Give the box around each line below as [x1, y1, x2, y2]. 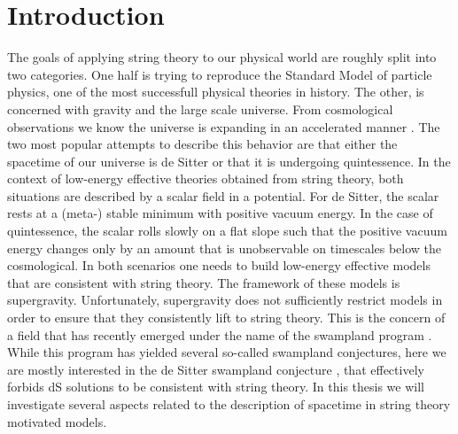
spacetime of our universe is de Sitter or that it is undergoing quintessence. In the [7, 151, 451, 170]
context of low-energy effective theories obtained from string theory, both [7, 169, 404, 188]
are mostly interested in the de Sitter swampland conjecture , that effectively [7, 360, 424, 378]
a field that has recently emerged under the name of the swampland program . [7, 325, 432, 344]
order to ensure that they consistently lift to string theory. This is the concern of [7, 308, 446, 327]
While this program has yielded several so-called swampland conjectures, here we [7, 343, 446, 361]
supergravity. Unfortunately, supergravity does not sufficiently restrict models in [7, 291, 443, 309]
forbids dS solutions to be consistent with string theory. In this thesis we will [7, 377, 424, 396]
